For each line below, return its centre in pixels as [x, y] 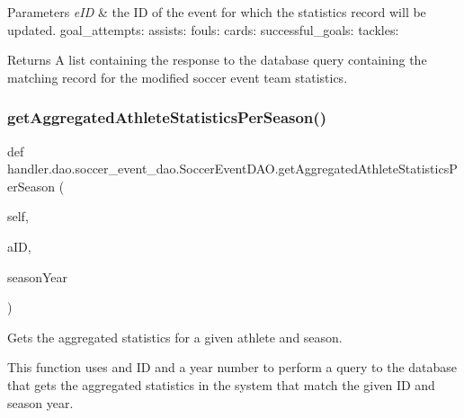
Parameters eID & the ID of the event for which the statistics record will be [217, 12]
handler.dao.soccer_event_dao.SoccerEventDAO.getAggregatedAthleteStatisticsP [232, 169]
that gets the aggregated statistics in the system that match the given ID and [221, 384]
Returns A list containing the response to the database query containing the [217, 60]
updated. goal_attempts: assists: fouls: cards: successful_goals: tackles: [203, 29]
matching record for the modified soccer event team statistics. [178, 77]
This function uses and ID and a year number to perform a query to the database [232, 367]
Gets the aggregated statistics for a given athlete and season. [175, 337]
